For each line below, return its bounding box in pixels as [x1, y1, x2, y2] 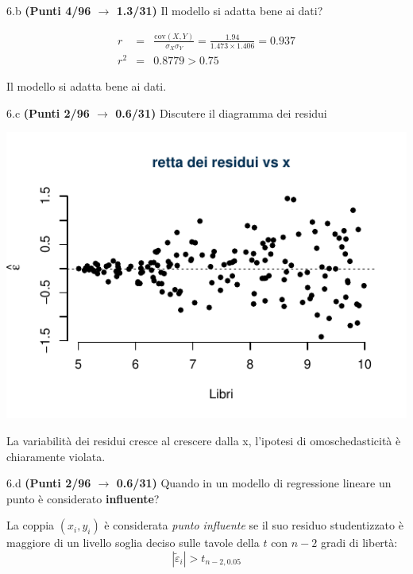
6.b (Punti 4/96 [6, 2, 91, 18]
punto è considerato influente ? [6, 490, 160, 506]
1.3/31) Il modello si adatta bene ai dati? [116, 2, 323, 18]
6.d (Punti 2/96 [6, 475, 91, 491]
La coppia [6, 517, 55, 533]
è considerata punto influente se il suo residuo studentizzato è [104, 517, 403, 533]
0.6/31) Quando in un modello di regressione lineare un [116, 475, 392, 491]
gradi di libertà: [321, 534, 398, 551]
